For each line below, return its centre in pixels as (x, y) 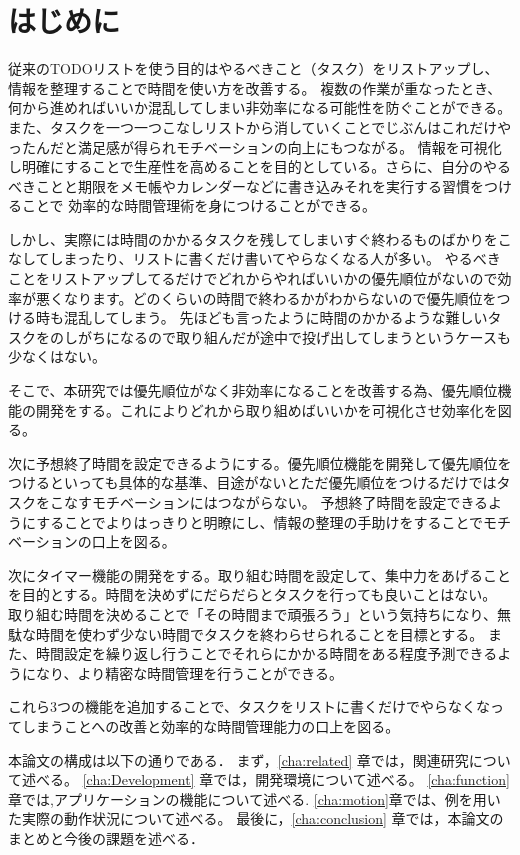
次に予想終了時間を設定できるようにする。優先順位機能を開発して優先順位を (260, 462)
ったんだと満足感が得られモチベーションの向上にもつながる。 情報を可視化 (255, 146)
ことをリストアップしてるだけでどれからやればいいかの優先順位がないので (253, 278)
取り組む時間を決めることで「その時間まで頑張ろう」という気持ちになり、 (253, 613)
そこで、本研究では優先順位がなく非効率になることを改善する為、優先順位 (253, 390)
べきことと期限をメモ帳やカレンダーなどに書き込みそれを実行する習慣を (246, 185)
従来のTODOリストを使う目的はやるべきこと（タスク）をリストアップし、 (253, 68)
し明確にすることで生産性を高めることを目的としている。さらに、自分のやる (259, 166)
